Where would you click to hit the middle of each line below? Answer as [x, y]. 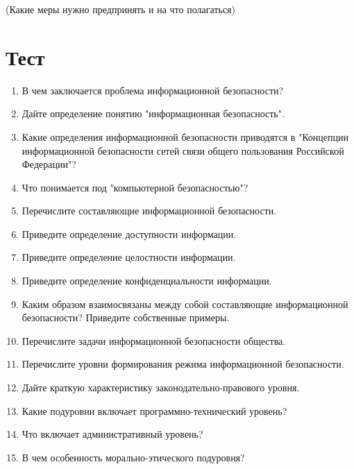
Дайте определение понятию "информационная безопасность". [153, 113]
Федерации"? [49, 164]
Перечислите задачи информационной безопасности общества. [154, 340]
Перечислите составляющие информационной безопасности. [149, 211]
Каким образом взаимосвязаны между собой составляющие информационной [185, 304]
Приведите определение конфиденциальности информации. [147, 281]
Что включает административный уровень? [112, 434]
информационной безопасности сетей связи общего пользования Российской [183, 150]
